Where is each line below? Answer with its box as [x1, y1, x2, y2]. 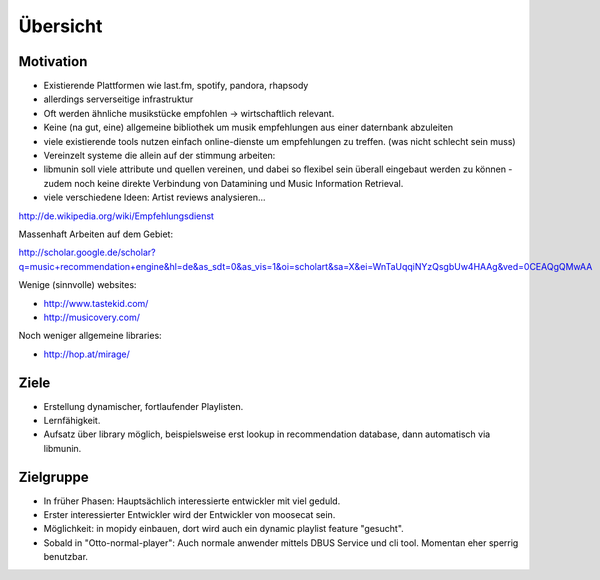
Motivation [18, 53, 88, 70]
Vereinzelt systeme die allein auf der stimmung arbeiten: [43, 150, 276, 162]
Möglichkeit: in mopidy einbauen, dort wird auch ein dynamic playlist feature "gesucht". [43, 523, 404, 535]
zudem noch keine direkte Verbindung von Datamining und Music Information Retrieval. [43, 177, 404, 189]
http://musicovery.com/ [43, 311, 140, 323]
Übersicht [18, 15, 103, 37]
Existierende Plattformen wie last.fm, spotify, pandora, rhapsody [43, 80, 309, 92]
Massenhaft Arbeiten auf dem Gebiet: [18, 228, 174, 240]
